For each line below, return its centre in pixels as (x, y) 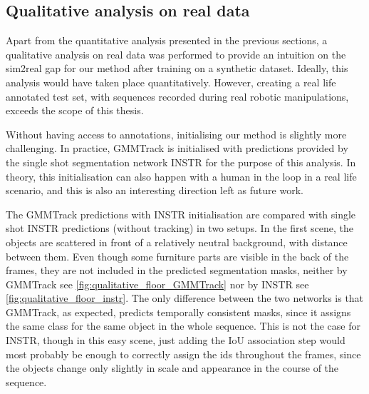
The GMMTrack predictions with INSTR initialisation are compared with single (181, 214)
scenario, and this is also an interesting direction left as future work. (155, 190)
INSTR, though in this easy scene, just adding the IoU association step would (176, 340)
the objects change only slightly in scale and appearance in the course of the (172, 368)
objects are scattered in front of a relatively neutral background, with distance (177, 242)
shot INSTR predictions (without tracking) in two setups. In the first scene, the (180, 228)
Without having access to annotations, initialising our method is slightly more (176, 134)
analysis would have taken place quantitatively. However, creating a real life (171, 82)
